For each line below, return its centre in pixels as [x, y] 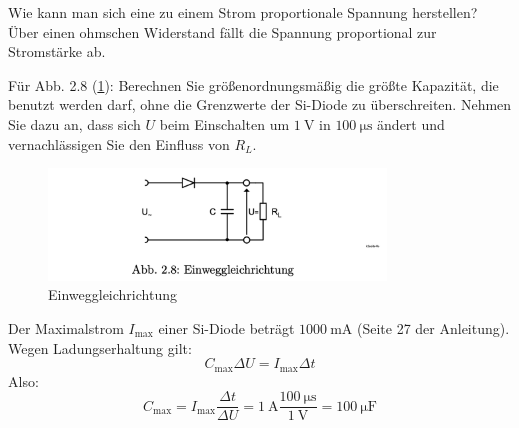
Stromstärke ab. [57, 51]
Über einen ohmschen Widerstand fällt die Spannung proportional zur [222, 31]
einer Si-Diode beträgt [226, 327]
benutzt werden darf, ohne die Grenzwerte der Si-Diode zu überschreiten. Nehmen [260, 104]
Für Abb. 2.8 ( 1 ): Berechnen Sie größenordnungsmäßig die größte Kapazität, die [253, 84]
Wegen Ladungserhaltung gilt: [100, 347]
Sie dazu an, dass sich [74, 123]
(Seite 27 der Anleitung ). [433, 327]
